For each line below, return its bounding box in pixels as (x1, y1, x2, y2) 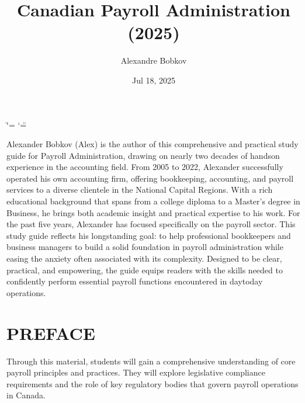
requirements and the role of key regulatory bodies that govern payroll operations (6, 377, 299, 390)
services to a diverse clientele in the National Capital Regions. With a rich (6, 183, 273, 196)
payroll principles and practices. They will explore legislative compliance (6, 366, 265, 378)
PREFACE (6, 321, 95, 345)
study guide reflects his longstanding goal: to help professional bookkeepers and (6, 229, 291, 241)
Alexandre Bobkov (120, 54, 187, 67)
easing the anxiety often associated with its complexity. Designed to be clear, (6, 252, 282, 265)
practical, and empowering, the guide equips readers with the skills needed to (6, 263, 283, 276)
